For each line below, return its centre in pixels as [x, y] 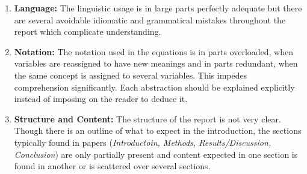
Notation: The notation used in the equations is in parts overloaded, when [154, 51]
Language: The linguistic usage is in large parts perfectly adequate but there [158, 8]
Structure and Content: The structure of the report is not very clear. [147, 118]
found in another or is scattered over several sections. [112, 166]
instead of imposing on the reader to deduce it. [101, 99]
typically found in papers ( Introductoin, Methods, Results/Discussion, [143, 142]
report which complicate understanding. [88, 31]
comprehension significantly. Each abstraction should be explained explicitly [154, 87]
